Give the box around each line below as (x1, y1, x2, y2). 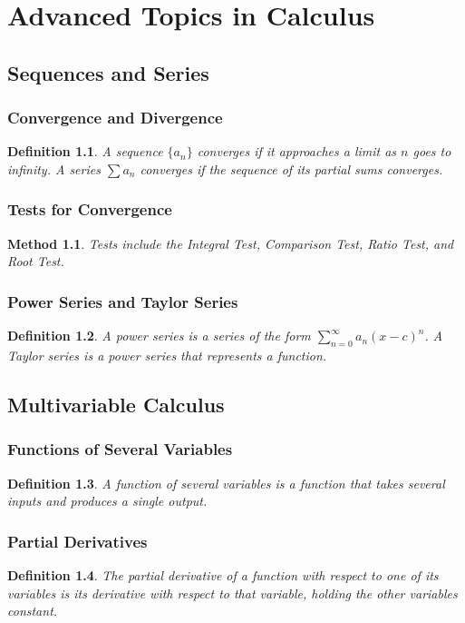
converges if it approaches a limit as (197, 142, 397, 161)
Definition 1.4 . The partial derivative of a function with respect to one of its (7, 565, 439, 584)
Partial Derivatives (7, 529, 148, 552)
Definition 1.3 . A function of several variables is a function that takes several (7, 473, 445, 492)
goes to (412, 142, 451, 161)
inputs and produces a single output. (7, 491, 208, 510)
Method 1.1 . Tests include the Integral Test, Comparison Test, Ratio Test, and (7, 233, 454, 252)
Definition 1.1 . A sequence (7, 142, 163, 161)
